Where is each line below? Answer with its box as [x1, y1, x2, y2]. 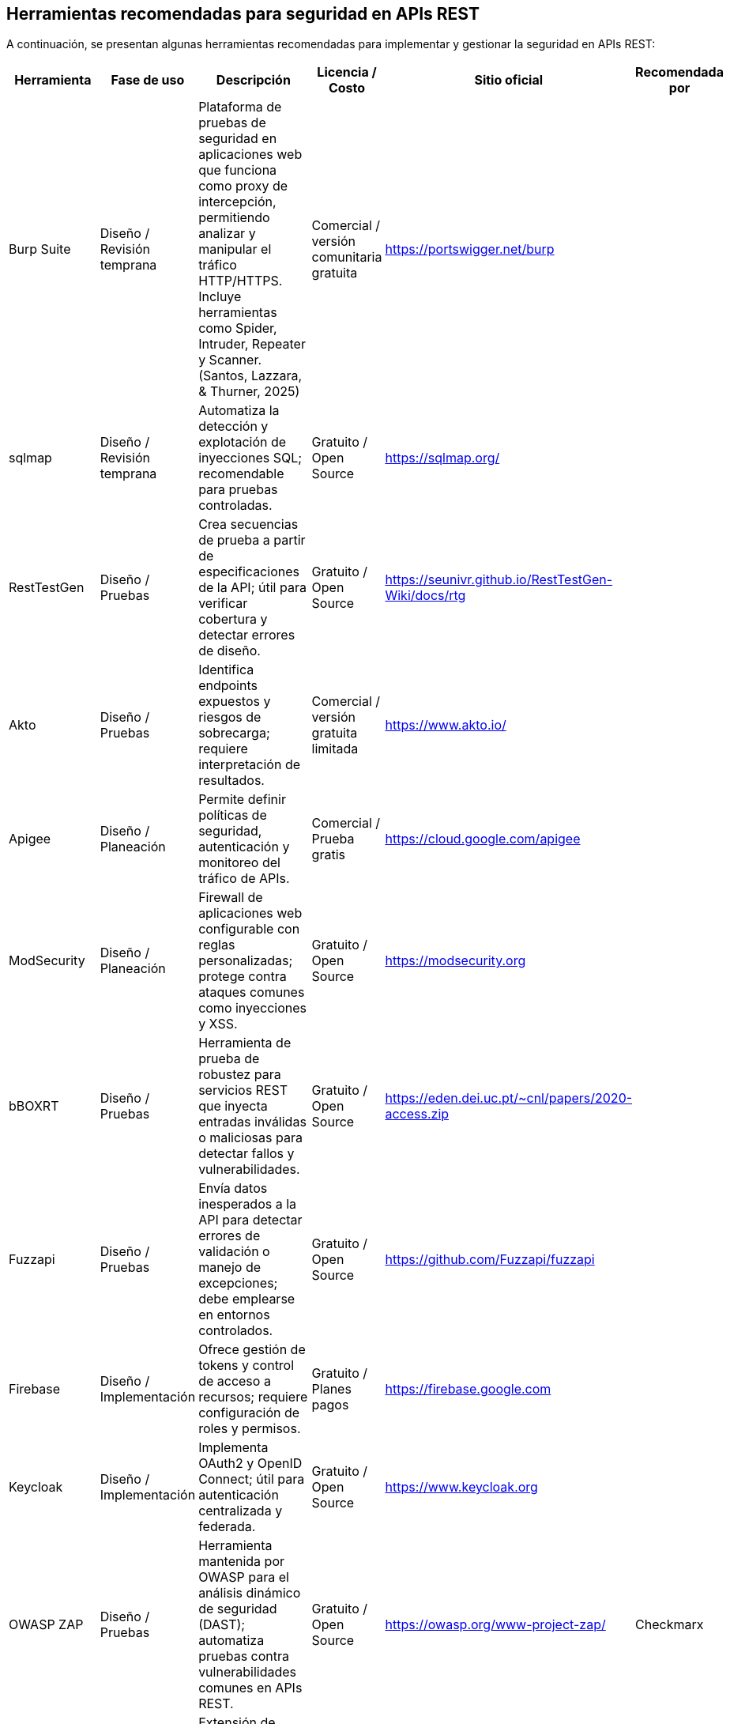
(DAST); [198, 1616, 246, 1633]
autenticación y [198, 839, 290, 855]
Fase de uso [111, 72, 185, 89]
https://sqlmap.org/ [385, 450, 500, 466]
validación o [198, 1243, 270, 1260]
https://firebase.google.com [385, 1381, 551, 1398]
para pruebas [198, 481, 278, 498]
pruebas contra [198, 1648, 290, 1665]
